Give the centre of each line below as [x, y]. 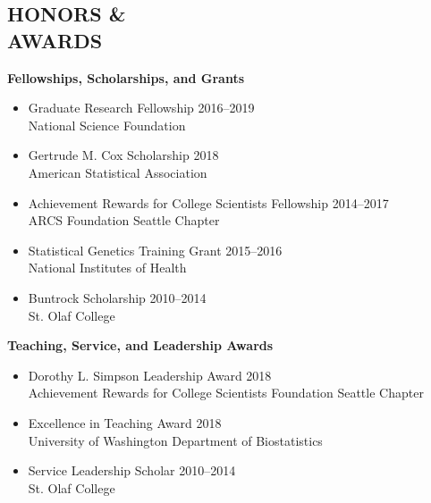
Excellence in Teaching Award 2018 [125, 422]
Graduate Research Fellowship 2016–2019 [141, 108]
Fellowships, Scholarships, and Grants [126, 77]
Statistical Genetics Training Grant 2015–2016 [155, 250]
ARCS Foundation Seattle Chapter [124, 220]
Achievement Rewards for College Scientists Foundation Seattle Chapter [226, 393]
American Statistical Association [118, 172]
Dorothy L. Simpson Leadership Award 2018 [150, 375]
